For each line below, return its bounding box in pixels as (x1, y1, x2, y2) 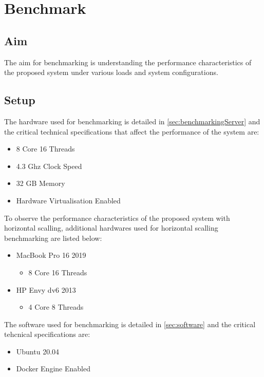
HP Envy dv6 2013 (16, 284, 76, 295)
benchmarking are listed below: (4, 232, 102, 243)
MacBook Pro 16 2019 (16, 250, 86, 260)
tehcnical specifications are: (4, 329, 90, 340)
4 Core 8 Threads (28, 301, 84, 312)
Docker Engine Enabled (16, 363, 90, 374)
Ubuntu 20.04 (16, 346, 60, 356)
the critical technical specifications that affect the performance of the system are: (4, 126, 259, 137)
